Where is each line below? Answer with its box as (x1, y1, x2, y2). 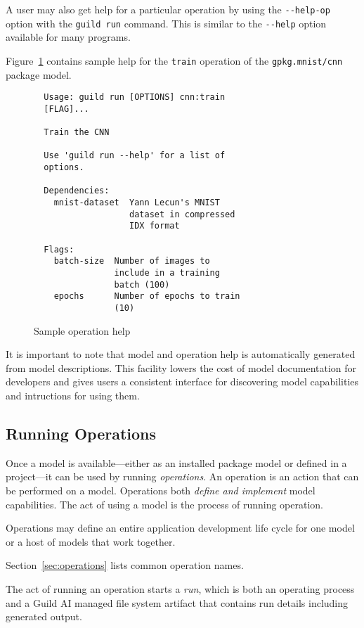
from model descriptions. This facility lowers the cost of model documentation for (6, 360, 357, 375)
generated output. (6, 609, 82, 624)
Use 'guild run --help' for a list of (44, 150, 226, 161)
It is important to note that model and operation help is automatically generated (6, 347, 356, 361)
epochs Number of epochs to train (53, 291, 240, 302)
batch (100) (114, 279, 170, 290)
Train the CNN (44, 127, 110, 138)
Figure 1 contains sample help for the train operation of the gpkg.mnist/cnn (6, 53, 343, 68)
